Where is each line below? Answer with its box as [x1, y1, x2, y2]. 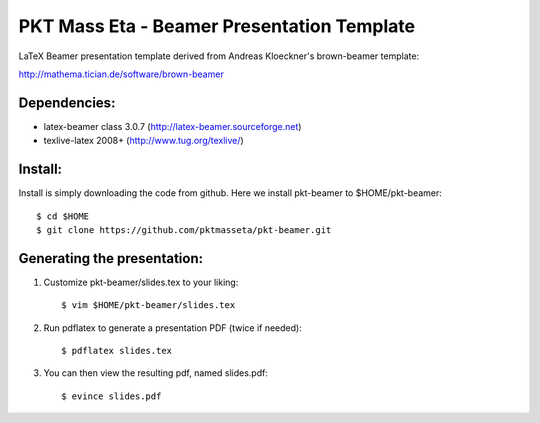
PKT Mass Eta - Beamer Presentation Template [18, 15, 415, 37]
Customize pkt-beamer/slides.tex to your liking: [43, 276, 239, 288]
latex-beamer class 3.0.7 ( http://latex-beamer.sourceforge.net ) [43, 120, 302, 132]
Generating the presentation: [18, 250, 204, 267]
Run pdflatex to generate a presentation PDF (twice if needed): [43, 321, 302, 334]
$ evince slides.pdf [61, 390, 162, 402]
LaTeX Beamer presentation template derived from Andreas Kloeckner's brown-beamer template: [18, 50, 420, 62]
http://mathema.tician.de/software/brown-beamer [18, 68, 224, 80]
